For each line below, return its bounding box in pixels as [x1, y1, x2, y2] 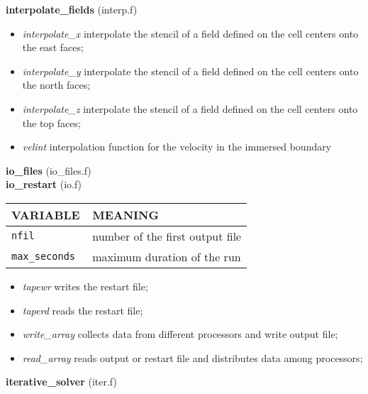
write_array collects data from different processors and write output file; [22, 327, 338, 341]
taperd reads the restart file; [22, 302, 143, 317]
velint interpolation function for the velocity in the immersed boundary [22, 139, 332, 154]
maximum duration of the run [92, 248, 241, 265]
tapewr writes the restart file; [22, 278, 148, 293]
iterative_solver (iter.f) [6, 374, 117, 389]
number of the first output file [92, 227, 242, 244]
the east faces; [22, 40, 84, 55]
